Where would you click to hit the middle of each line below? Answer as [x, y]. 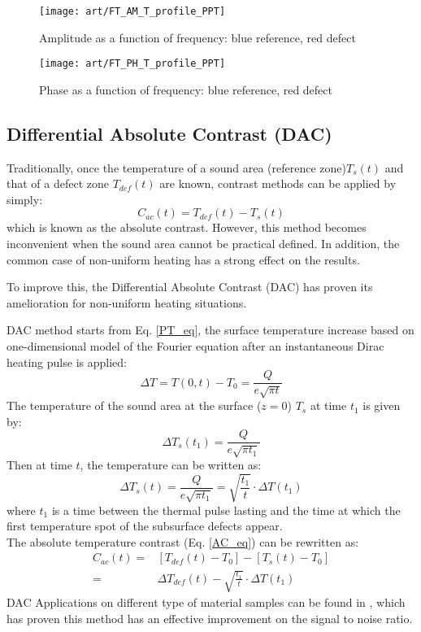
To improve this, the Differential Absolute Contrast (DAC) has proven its [190, 287]
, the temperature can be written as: [171, 465]
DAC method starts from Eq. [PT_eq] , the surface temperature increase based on [210, 330]
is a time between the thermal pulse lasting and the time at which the [226, 510]
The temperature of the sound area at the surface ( [134, 405]
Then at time [39, 465]
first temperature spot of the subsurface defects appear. [145, 526]
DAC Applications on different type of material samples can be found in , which [206, 602]
